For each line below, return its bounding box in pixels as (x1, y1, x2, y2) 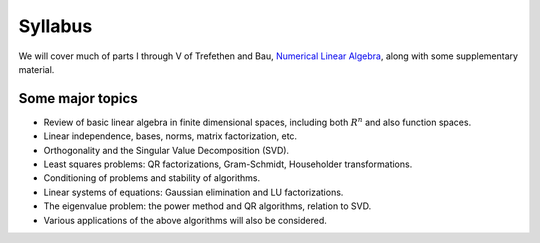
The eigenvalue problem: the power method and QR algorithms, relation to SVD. (43, 200, 372, 212)
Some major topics (18, 90, 139, 107)
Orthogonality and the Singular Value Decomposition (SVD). (43, 144, 290, 156)
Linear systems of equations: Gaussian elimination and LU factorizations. (43, 186, 344, 198)
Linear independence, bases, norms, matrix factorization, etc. (43, 130, 298, 142)
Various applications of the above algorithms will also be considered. (43, 214, 327, 226)
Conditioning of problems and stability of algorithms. (43, 172, 260, 184)
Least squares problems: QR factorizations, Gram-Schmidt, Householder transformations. (43, 158, 413, 170)
